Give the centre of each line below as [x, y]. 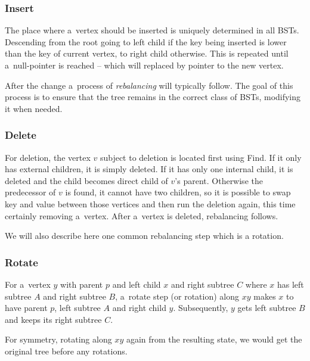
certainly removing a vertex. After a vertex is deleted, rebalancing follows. [142, 215]
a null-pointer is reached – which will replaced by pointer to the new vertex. [144, 65]
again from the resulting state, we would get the [214, 339]
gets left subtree [267, 308]
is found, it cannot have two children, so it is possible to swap [178, 192]
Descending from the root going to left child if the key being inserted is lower [146, 41]
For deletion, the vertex [48, 157]
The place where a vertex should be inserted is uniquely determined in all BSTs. [152, 30]
